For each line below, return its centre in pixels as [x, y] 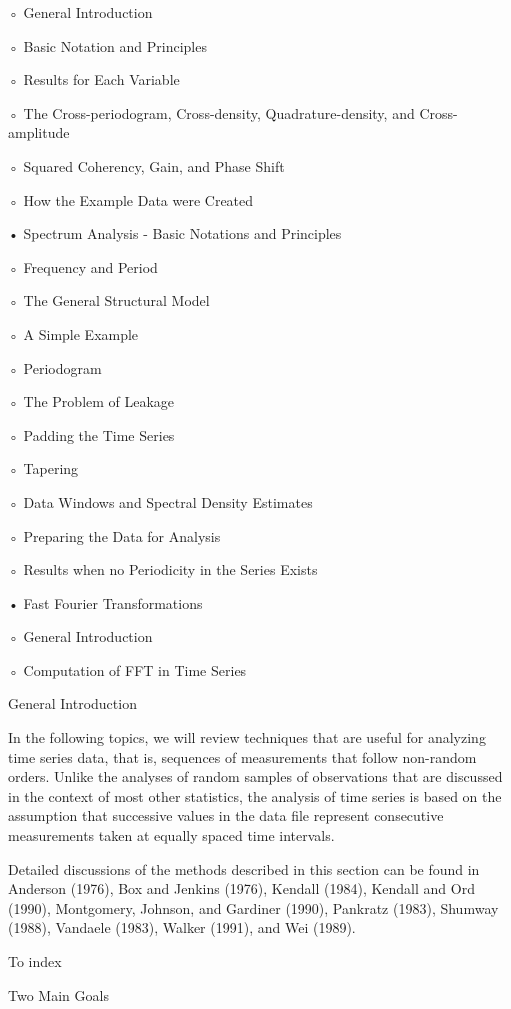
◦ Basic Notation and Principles [107, 45]
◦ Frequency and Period [83, 266]
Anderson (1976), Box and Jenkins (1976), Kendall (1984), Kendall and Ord [241, 888]
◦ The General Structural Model [109, 300]
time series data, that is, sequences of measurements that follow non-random [242, 756]
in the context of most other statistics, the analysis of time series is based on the [255, 795]
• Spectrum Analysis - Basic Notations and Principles [175, 233]
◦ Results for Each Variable [94, 79]
